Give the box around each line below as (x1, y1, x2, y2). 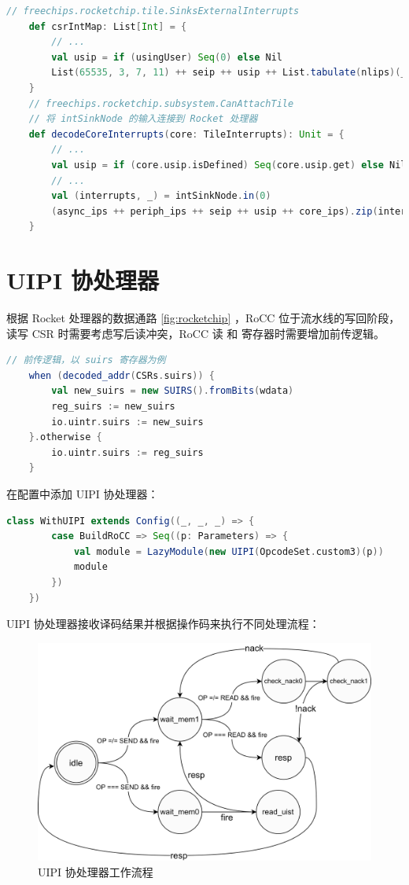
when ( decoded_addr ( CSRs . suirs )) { (28, 369, 215, 381)
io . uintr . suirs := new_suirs (51, 416, 204, 428)
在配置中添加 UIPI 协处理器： (6, 485, 159, 501)
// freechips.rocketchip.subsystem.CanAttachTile (28, 97, 294, 109)
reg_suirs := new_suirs (51, 401, 175, 412)
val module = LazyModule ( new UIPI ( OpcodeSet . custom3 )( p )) (73, 545, 384, 557)
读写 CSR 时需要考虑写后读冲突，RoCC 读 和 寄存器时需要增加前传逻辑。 (6, 325, 385, 341)
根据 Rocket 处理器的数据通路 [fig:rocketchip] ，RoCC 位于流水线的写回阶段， (6, 310, 400, 326)
